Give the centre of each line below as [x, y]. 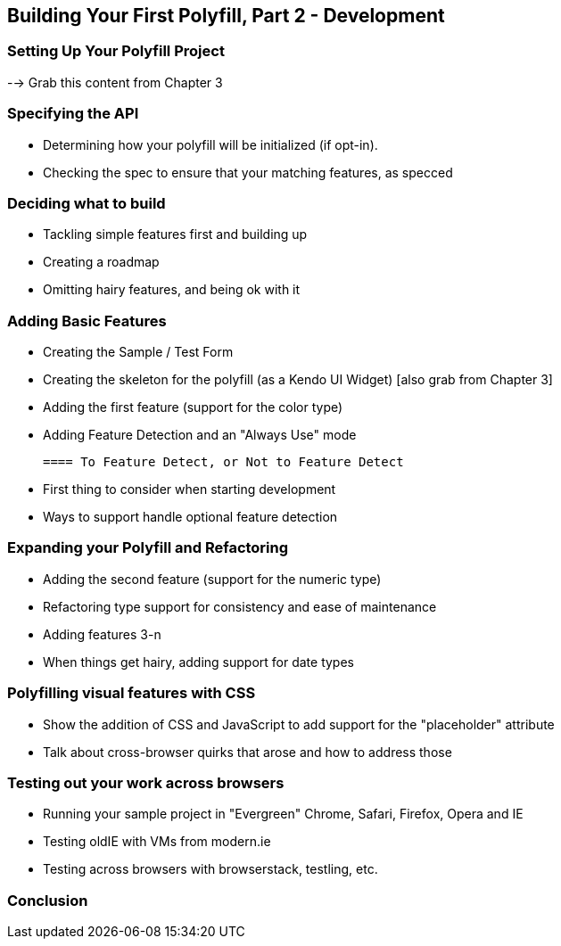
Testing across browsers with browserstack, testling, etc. [210, 869]
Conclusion [48, 900]
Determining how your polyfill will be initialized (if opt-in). [210, 144]
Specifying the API [73, 114]
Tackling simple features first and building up [175, 234]
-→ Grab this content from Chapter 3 [115, 82]
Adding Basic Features [87, 321]
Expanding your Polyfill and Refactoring [148, 548]
